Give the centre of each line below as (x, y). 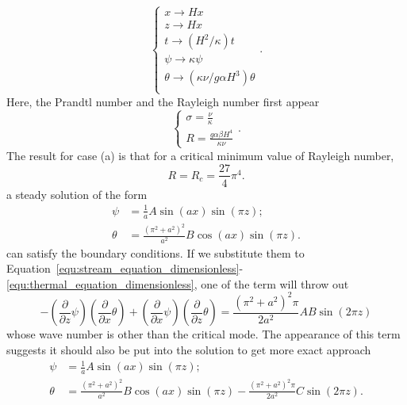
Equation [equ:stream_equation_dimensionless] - (125, 268)
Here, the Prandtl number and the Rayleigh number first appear (163, 101)
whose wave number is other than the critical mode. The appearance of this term (203, 334)
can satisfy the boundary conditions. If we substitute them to (156, 252)
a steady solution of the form (77, 194)
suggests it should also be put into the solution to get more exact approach (189, 349)
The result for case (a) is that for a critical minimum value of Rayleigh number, (200, 155)
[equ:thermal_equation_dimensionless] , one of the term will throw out (178, 283)
